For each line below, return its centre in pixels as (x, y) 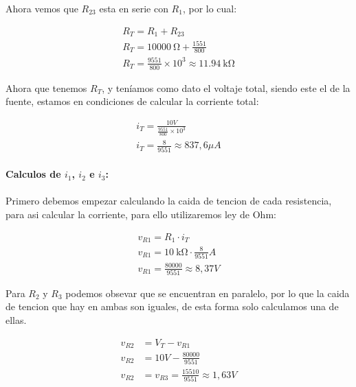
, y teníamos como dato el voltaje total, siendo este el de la (226, 87)
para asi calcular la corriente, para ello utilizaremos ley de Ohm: (141, 214)
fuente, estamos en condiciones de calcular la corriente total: (132, 101)
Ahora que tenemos (46, 87)
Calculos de (33, 174)
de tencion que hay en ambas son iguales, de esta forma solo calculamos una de (172, 306)
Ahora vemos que (42, 8)
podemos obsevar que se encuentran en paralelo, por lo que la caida (208, 293)
